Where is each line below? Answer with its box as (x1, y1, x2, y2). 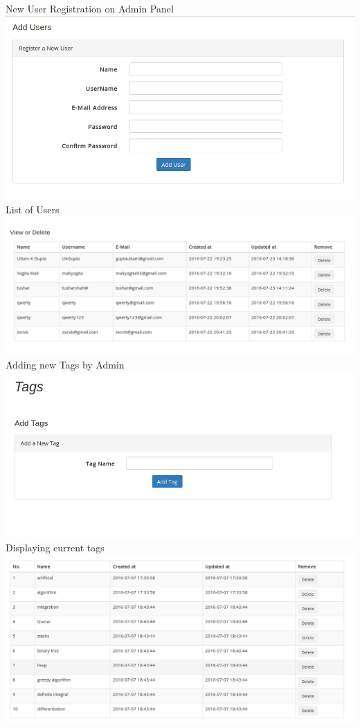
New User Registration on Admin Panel (6, 1, 174, 15)
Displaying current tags (6, 540, 105, 554)
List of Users (6, 202, 60, 216)
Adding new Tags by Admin (6, 357, 125, 372)
